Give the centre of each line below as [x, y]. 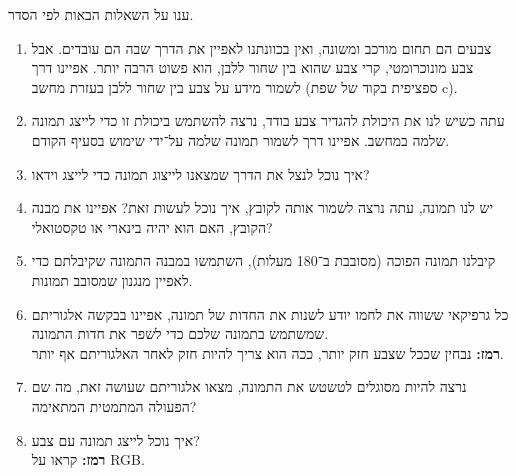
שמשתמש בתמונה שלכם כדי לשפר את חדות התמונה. [180, 333]
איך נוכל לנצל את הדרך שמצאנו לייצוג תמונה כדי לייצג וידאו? [200, 173]
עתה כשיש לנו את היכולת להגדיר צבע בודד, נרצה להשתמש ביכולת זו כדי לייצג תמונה [268, 120]
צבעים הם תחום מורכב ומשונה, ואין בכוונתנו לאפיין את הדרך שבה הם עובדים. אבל [261, 47]
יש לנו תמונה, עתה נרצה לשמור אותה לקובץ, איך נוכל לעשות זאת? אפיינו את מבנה [262, 207]
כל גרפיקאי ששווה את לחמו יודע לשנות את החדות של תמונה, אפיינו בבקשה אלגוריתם [270, 313]
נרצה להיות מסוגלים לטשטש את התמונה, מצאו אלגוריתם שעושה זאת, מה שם [249, 386]
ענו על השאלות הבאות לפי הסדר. [101, 14]
